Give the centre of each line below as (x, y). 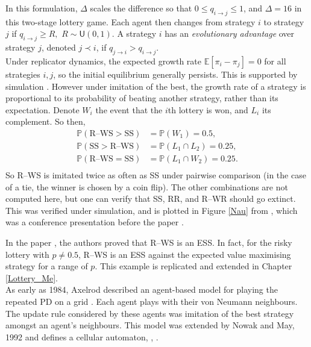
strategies (23, 74)
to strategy (284, 21)
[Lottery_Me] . (32, 277)
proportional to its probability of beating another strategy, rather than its (142, 98)
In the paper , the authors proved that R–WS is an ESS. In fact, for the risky (149, 242)
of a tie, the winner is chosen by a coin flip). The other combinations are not (147, 186)
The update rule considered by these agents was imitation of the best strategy (150, 313)
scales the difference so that (141, 8)
